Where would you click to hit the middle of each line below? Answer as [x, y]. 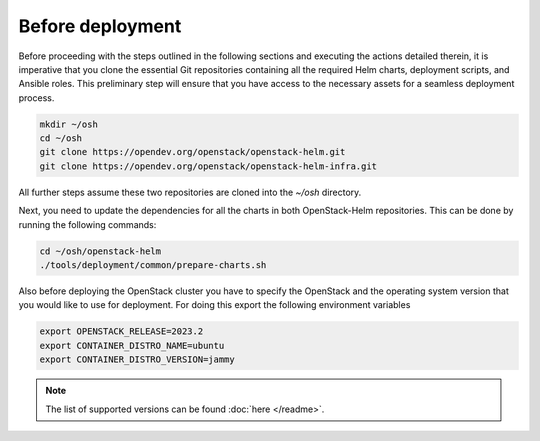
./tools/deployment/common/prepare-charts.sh [153, 265]
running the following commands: [87, 224]
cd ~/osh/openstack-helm [100, 251]
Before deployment [100, 26]
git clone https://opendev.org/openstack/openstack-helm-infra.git [208, 166]
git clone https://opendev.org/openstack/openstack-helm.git [192, 152]
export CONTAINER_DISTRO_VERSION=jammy [137, 359]
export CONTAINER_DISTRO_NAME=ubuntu [132, 345]
